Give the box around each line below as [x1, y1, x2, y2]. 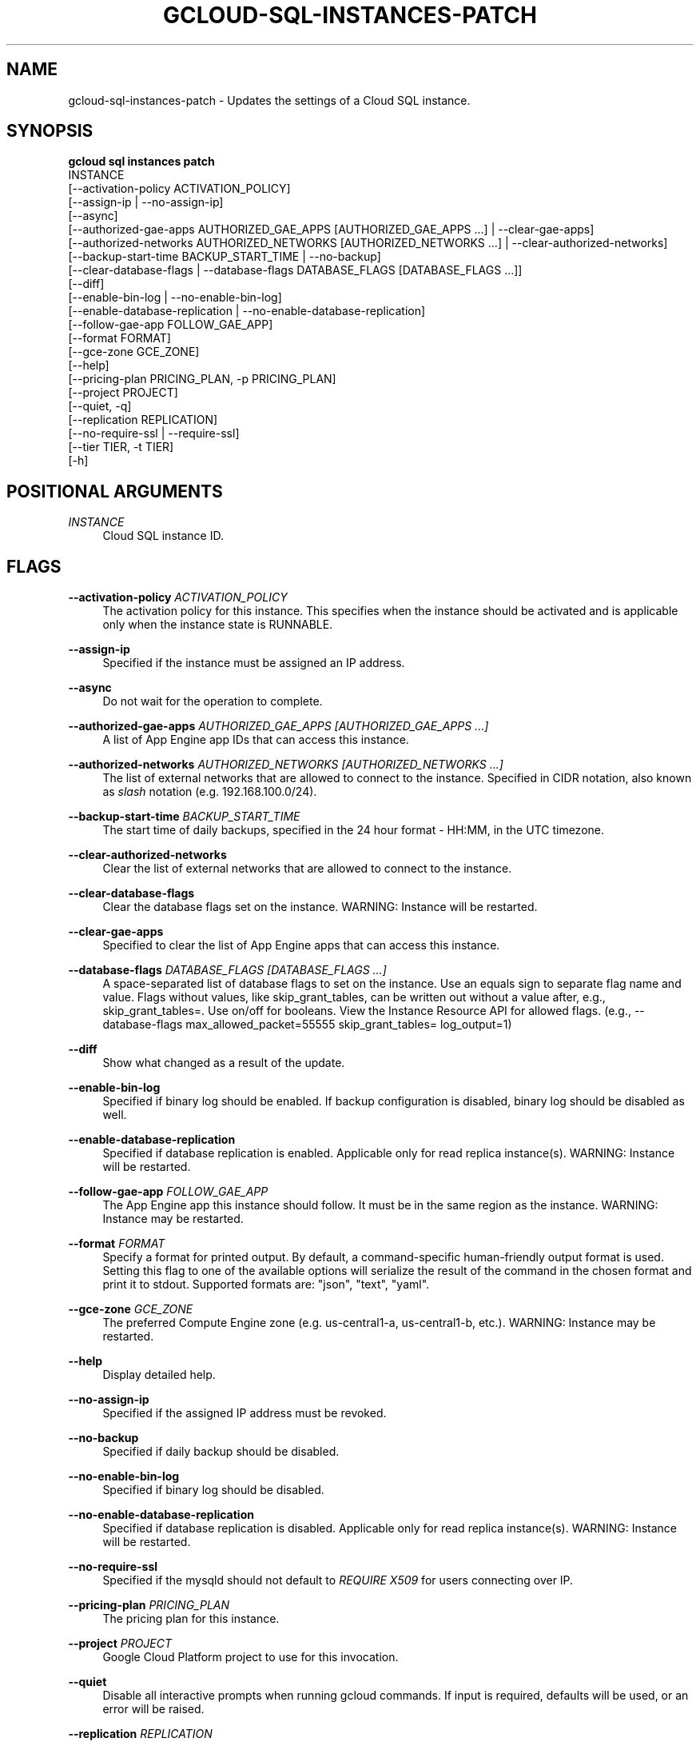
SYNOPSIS [6, 121, 93, 142]
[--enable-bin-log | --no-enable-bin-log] [68, 290, 282, 305]
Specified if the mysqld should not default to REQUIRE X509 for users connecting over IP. [102, 1573, 574, 1588]
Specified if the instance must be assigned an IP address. [102, 656, 405, 670]
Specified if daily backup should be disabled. [102, 1444, 340, 1459]
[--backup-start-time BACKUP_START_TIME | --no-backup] [68, 250, 381, 264]
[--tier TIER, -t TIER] [68, 440, 174, 454]
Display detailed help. [102, 1368, 216, 1382]
